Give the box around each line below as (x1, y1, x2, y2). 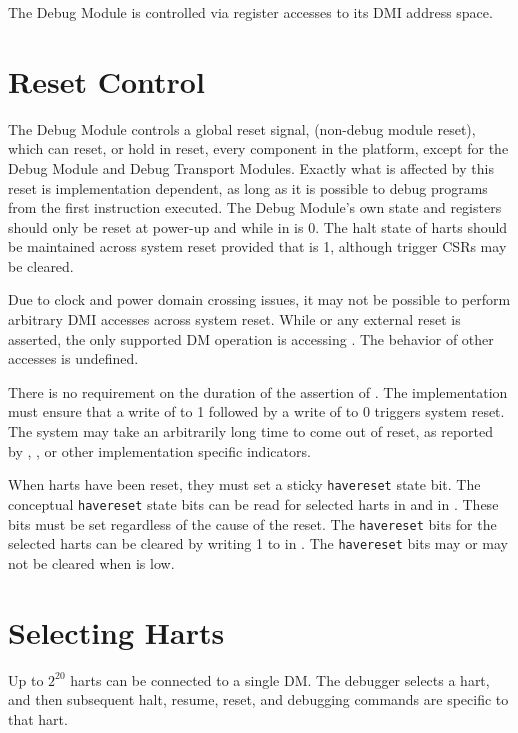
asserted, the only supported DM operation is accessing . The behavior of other (8, 328, 494, 349)
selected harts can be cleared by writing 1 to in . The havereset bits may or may (8, 533, 508, 554)
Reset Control (8, 60, 205, 101)
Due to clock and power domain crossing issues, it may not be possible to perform (8, 289, 511, 310)
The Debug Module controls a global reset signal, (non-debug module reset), (8, 118, 476, 139)
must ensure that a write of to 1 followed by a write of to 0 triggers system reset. (8, 401, 505, 422)
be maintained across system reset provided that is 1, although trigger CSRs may (8, 236, 507, 257)
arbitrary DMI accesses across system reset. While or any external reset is (8, 309, 461, 330)
